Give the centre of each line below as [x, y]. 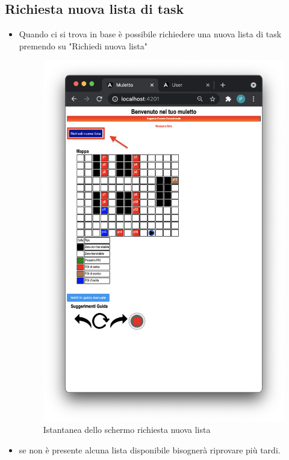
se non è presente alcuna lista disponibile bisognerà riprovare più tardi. [150, 449]
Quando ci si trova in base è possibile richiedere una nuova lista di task [150, 34]
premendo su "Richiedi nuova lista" [83, 45]
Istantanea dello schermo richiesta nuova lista [127, 430]
